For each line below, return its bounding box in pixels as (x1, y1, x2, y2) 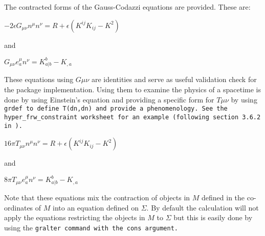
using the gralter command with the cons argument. (4, 222, 178, 232)
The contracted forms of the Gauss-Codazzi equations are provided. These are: (4, 2, 251, 12)
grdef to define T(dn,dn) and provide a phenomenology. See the (4, 105, 228, 113)
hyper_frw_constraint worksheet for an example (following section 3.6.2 (4, 113, 261, 121)
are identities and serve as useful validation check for (91, 74, 257, 85)
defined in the (202, 192, 245, 202)
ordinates (4, 202, 33, 213)
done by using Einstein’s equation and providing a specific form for (4, 94, 214, 104)
